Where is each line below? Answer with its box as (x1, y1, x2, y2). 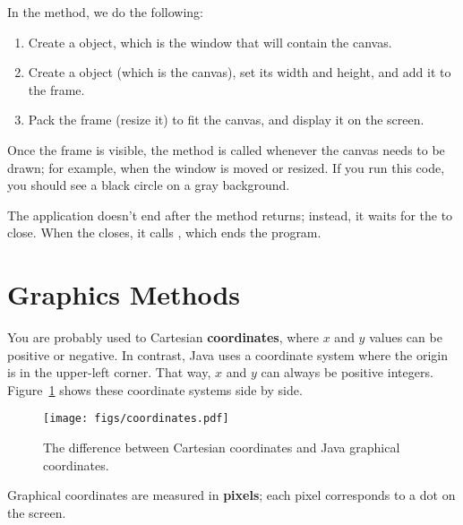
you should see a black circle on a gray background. (7, 176, 290, 194)
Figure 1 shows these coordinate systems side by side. (7, 380, 303, 399)
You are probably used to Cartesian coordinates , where (7, 328, 320, 347)
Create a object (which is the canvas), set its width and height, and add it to (28, 63, 451, 82)
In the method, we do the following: (7, 3, 203, 21)
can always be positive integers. (261, 363, 433, 382)
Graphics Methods (7, 276, 241, 313)
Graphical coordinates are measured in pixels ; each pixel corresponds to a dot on (7, 486, 456, 504)
